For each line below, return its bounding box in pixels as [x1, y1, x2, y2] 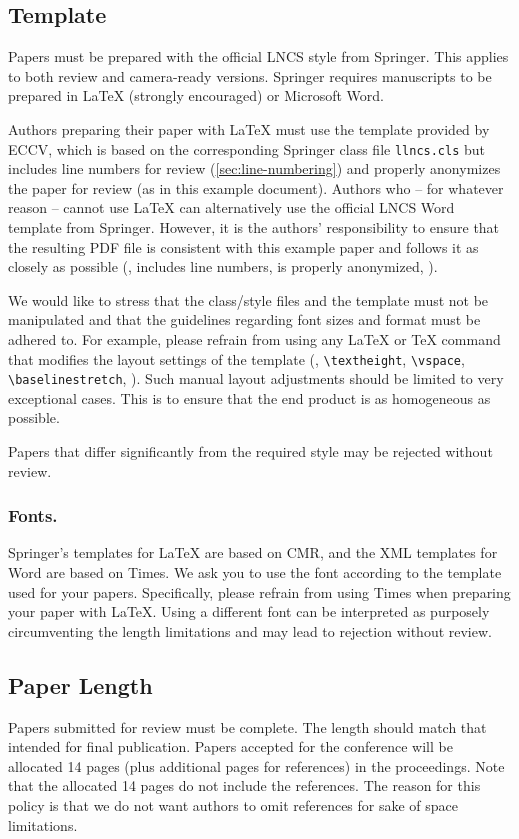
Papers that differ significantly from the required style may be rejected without [8, 441, 493, 462]
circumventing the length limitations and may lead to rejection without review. [8, 620, 492, 641]
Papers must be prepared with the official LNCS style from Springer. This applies [8, 46, 509, 67]
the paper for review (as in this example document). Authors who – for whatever [8, 177, 504, 198]
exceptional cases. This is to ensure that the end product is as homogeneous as [8, 387, 491, 408]
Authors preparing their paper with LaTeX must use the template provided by [8, 118, 490, 139]
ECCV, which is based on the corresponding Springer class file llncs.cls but [8, 138, 486, 159]
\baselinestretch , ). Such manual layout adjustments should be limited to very [8, 368, 504, 389]
